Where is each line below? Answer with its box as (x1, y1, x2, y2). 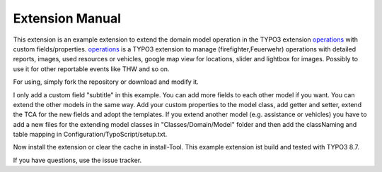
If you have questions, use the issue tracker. (13, 156, 142, 164)
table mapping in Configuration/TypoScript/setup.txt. (13, 130, 168, 139)
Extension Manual (13, 11, 122, 26)
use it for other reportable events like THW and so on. (13, 64, 170, 73)
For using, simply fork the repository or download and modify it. (13, 78, 199, 86)
